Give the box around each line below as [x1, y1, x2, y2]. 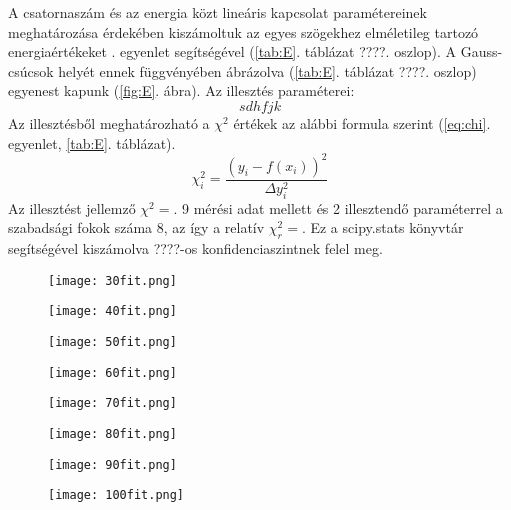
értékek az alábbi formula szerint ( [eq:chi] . [233, 112, 491, 133]
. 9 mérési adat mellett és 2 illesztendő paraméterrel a [173, 197, 503, 218]
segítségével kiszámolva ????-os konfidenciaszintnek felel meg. [8, 238, 383, 259]
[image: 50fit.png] [48, 335, 177, 350]
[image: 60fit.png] [48, 365, 177, 380]
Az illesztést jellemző [8, 197, 136, 218]
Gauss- [460, 41, 503, 62]
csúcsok [8, 60, 54, 81]
